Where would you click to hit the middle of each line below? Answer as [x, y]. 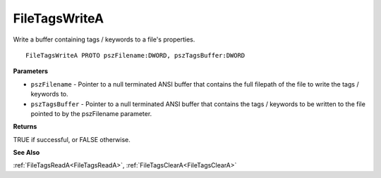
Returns [25, 127]
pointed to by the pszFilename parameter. [91, 113]
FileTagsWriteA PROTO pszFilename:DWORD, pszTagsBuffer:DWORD [135, 55]
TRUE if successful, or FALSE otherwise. [72, 139]
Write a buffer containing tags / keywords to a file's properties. [104, 39]
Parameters [31, 71]
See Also [26, 153]
